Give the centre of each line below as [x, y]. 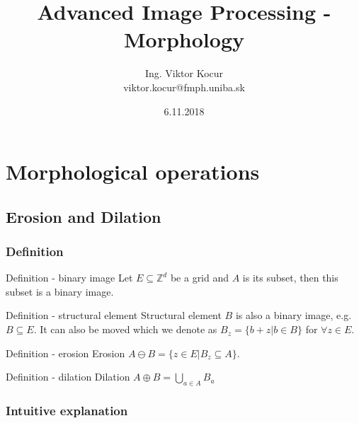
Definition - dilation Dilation [68, 377]
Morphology [184, 39]
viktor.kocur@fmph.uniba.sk [184, 87]
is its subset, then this [290, 278]
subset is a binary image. [60, 291]
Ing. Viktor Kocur [184, 73]
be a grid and [200, 278]
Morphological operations [133, 172]
